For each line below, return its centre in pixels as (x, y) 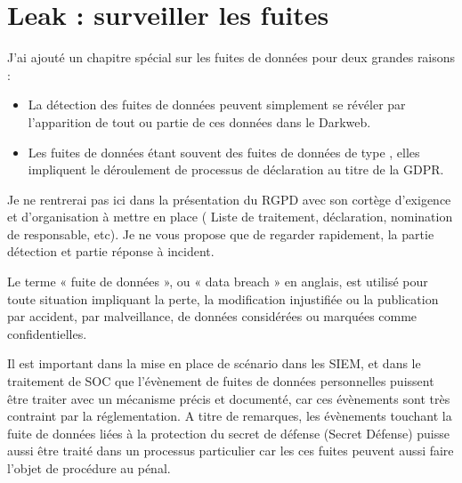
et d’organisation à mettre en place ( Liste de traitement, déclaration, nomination (230, 217)
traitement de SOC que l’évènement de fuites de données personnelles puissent (221, 381)
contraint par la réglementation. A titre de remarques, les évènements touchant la (230, 416)
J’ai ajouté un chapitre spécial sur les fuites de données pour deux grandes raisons (231, 57)
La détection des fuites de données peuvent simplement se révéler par (217, 105)
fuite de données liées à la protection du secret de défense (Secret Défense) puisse (228, 433)
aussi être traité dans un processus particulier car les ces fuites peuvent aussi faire (231, 451)
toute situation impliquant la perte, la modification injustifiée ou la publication (223, 298)
